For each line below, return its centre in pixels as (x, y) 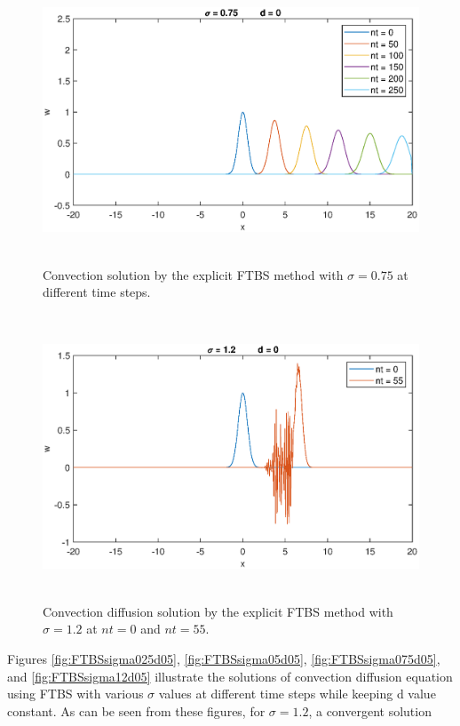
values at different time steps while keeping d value (297, 694)
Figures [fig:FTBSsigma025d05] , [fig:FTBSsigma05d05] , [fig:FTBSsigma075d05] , (224, 659)
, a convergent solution (370, 710)
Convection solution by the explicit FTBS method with (193, 274)
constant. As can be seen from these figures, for (136, 710)
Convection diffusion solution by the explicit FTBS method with (218, 611)
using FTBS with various (75, 694)
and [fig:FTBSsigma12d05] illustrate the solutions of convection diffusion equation (230, 676)
